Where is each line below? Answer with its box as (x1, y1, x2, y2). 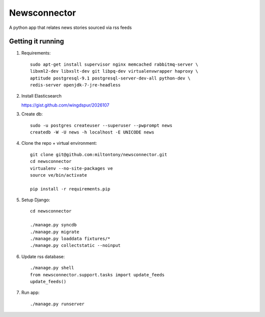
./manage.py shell (30, 265, 75, 271)
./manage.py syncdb (30, 222, 77, 228)
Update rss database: (21, 253, 65, 260)
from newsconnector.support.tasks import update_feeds (30, 272, 165, 277)
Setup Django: (21, 197, 51, 203)
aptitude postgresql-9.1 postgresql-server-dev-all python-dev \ (30, 75, 191, 81)
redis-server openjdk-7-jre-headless (30, 82, 121, 88)
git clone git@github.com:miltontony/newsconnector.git (30, 152, 167, 157)
